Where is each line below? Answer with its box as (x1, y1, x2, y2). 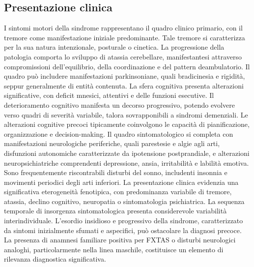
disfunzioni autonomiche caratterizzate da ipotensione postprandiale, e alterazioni (4, 148, 250, 158)
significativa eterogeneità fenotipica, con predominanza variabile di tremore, (4, 186, 232, 197)
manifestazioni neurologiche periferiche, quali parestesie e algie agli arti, (4, 138, 220, 148)
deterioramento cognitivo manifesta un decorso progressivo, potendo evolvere (4, 99, 235, 110)
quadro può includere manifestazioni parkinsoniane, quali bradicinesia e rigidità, (4, 71, 245, 81)
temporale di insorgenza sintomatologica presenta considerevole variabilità (4, 206, 227, 216)
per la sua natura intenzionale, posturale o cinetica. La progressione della (4, 42, 225, 52)
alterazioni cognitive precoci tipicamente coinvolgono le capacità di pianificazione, (4, 119, 250, 129)
